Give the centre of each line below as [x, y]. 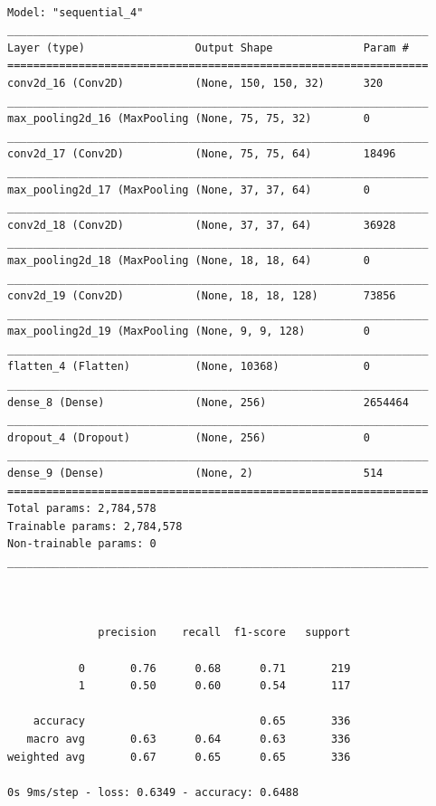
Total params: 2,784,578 [82, 509]
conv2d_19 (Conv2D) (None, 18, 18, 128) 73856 [202, 296]
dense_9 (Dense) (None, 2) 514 [195, 474]
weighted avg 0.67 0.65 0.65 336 [179, 757]
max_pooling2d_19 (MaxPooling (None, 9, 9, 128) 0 [189, 332]
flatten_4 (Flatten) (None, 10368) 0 [189, 367]
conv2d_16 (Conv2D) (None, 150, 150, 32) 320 [195, 83]
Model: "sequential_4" [76, 12]
